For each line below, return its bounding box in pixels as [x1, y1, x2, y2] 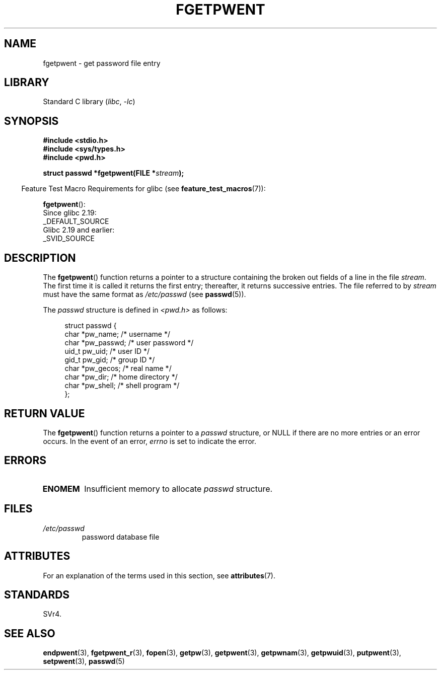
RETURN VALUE [4, 407, 85, 420]
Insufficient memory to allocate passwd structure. [84, 483, 273, 494]
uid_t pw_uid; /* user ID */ [64, 347, 150, 356]
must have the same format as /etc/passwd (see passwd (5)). [43, 290, 246, 299]
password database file [82, 532, 160, 541]
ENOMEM [42, 483, 80, 494]
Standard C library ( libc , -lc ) [43, 97, 135, 106]
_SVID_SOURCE [43, 234, 95, 243]
